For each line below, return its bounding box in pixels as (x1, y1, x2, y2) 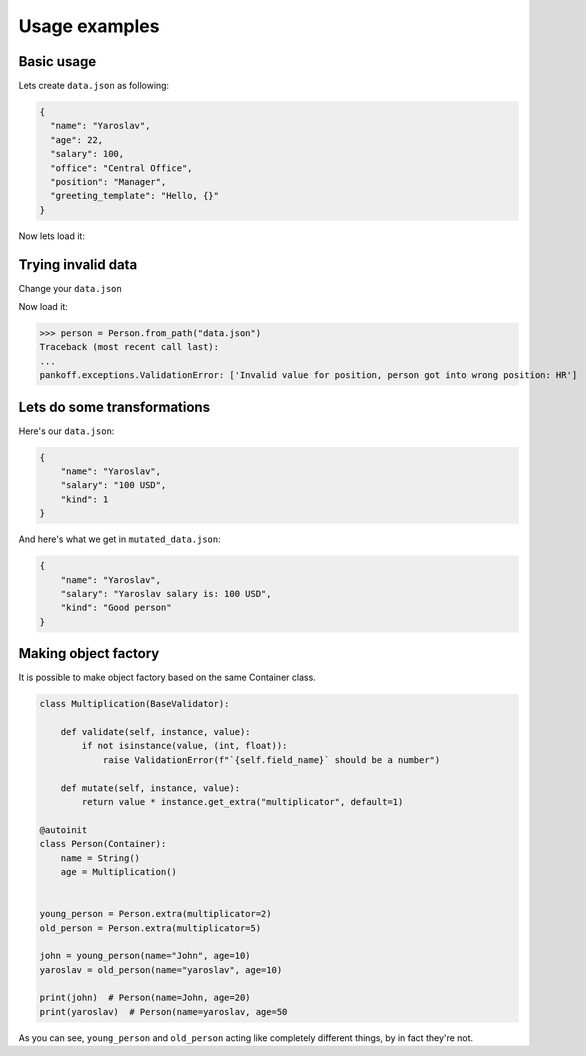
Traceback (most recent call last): (39, 341, 220, 353)
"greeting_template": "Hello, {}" (50, 190, 220, 202)
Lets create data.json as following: (18, 80, 170, 92)
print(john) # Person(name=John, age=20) (39, 992, 251, 1004)
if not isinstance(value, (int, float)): (81, 740, 288, 752)
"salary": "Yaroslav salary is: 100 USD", (60, 588, 272, 600)
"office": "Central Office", (50, 162, 194, 174)
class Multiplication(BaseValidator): (39, 698, 230, 710)
